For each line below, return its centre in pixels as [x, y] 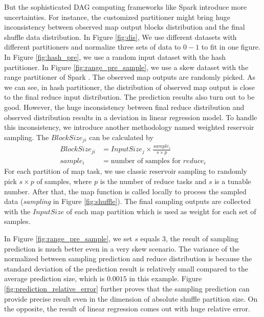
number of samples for [146, 161]
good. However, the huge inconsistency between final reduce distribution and [124, 107]
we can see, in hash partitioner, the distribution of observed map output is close [129, 87]
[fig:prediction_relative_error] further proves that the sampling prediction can [127, 288]
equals [150, 239]
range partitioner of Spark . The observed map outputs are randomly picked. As [130, 77]
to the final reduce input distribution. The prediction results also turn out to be [129, 97]
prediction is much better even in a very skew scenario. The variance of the [122, 248]
